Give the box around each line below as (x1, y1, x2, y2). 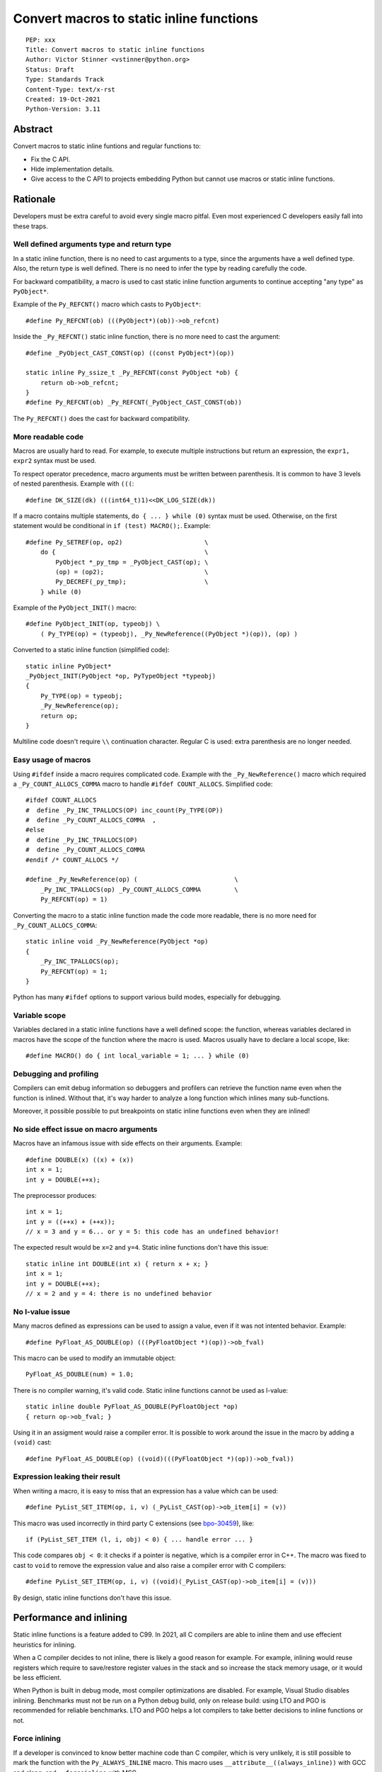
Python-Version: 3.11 (25, 105, 100, 113)
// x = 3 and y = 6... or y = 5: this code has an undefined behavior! (25, 1228, 279, 1236)
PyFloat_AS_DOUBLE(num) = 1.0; (25, 1370, 134, 1379)
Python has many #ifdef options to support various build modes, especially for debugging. (13, 993, 282, 1002)
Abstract (13, 123, 53, 135)
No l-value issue (13, 1306, 71, 1316)
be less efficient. (13, 1673, 62, 1682)
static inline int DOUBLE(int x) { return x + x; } (25, 1260, 209, 1268)
